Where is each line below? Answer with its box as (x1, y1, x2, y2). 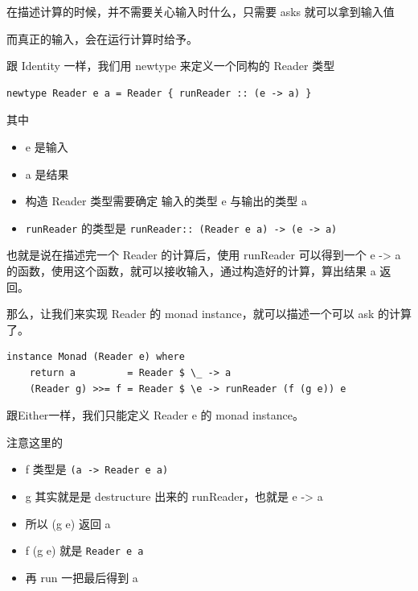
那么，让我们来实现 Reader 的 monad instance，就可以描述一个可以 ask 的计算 (6, 305, 412, 322)
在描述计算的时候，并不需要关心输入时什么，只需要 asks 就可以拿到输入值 (6, 3, 395, 19)
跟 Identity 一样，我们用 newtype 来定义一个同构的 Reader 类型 (6, 57, 335, 74)
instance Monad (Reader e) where (6, 351, 185, 363)
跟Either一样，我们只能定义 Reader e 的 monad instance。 (6, 407, 304, 424)
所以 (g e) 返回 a (25, 515, 111, 531)
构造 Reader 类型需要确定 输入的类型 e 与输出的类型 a (25, 192, 307, 209)
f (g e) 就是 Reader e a (25, 542, 144, 559)
